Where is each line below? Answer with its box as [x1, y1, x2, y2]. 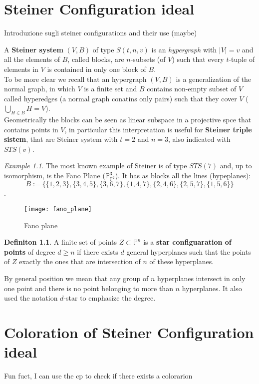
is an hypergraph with [151, 44, 217, 54]
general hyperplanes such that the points [126, 246, 251, 257]
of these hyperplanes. [149, 256, 214, 267]
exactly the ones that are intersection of [19, 256, 141, 267]
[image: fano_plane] [24, 205, 92, 213]
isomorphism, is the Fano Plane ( [4, 170, 105, 181]
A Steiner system [4, 44, 63, 54]
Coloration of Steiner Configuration [4, 322, 254, 342]
